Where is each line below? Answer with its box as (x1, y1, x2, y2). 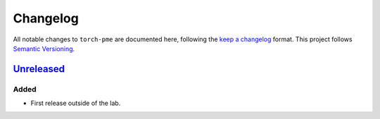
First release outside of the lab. (30, 99, 121, 108)
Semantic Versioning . (13, 44, 75, 52)
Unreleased (13, 63, 65, 75)
